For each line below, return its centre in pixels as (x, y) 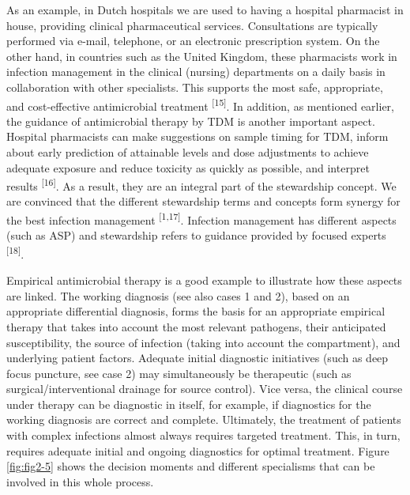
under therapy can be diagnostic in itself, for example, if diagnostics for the (189, 404)
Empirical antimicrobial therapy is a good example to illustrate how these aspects (204, 280)
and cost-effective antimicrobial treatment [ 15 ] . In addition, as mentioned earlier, (200, 104)
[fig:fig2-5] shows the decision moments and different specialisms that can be (191, 466)
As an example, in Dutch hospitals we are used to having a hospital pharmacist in (205, 9)
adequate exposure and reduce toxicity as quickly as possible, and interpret (188, 167)
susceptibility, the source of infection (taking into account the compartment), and (203, 342)
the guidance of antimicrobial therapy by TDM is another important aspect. (191, 121)
